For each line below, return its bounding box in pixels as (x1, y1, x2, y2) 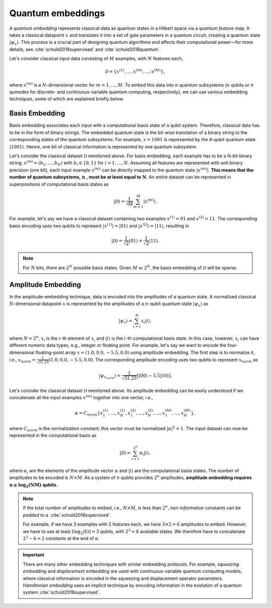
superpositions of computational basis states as (9, 181, 109, 187)
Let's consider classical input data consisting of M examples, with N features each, (9, 55, 183, 62)
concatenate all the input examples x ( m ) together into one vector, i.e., (9, 394, 153, 401)
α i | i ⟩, (139, 450, 151, 457)
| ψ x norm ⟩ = (98, 373, 121, 380)
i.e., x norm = (9, 356, 36, 364)
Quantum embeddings (9, 8, 105, 19)
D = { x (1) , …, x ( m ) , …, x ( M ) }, (105, 68, 165, 75)
